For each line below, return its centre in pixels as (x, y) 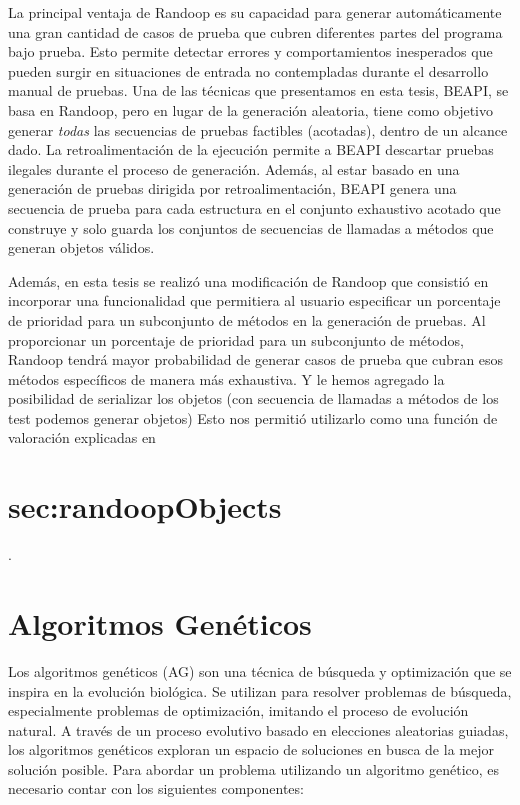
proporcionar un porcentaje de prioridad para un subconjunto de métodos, (236, 339)
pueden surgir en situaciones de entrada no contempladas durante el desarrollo (248, 70)
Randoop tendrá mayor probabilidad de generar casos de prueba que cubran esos (256, 359)
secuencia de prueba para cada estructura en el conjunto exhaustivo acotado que (254, 207)
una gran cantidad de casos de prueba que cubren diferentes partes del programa (255, 31)
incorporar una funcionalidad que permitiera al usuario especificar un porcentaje (254, 300)
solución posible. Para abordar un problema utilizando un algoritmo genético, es (254, 768)
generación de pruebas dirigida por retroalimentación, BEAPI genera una (232, 188)
